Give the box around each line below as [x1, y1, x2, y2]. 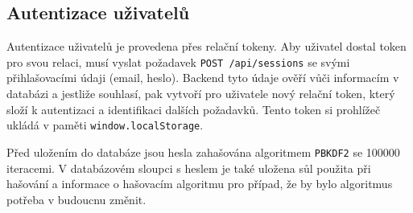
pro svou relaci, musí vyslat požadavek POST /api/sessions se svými [6, 53, 350, 70]
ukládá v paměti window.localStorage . [6, 117, 204, 133]
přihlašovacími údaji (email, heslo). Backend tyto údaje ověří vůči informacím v [6, 69, 399, 86]
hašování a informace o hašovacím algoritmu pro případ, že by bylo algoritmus [6, 175, 393, 192]
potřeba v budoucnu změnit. [6, 190, 147, 207]
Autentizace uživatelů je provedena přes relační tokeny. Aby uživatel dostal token [6, 38, 407, 55]
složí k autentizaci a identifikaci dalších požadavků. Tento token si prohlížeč [6, 100, 381, 117]
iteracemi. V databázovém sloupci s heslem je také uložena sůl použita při [6, 159, 371, 176]
